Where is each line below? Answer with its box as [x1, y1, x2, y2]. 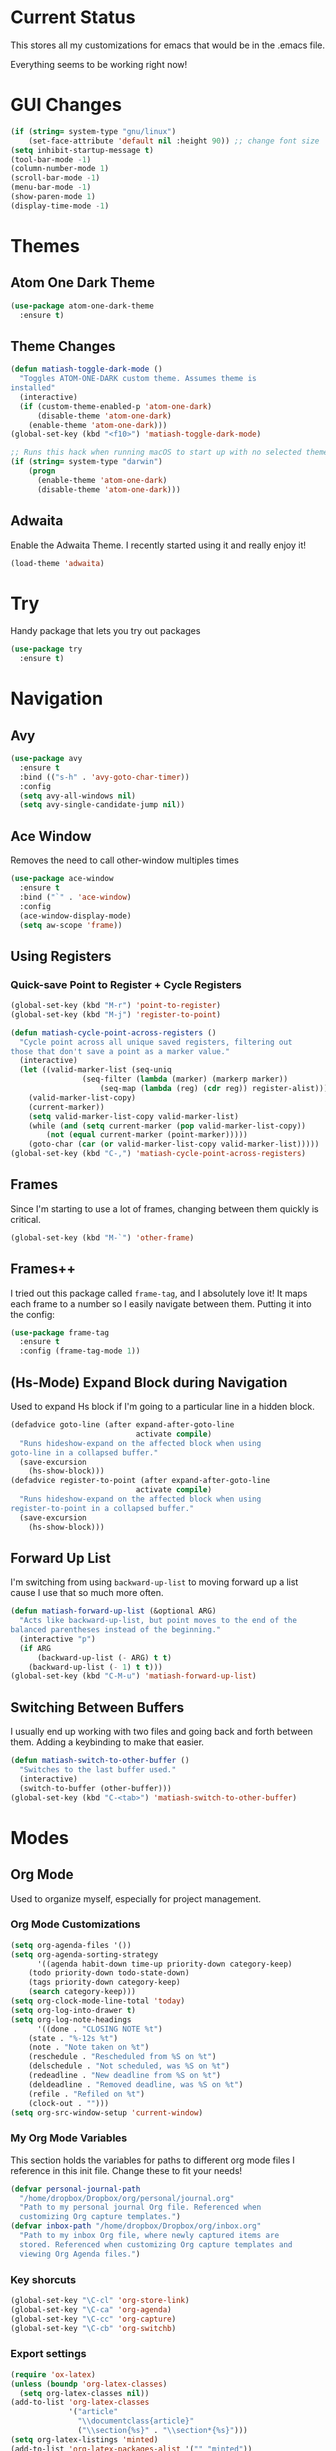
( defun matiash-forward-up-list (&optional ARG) [10, 1606, 217, 1616]
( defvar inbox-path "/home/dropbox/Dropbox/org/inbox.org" [10, 2221, 262, 2231]
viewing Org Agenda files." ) [19, 2249, 141, 2259]
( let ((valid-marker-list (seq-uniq [19, 1065, 172, 1075]
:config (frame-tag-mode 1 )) [19, 1346, 141, 1356]
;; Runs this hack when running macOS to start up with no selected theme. [10, 447, 333, 458]
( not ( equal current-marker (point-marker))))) [46, 1130, 248, 1140]
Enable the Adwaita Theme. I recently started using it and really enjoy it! [10, 539, 307, 551]
